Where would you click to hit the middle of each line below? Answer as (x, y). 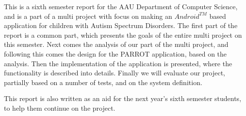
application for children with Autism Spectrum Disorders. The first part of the (121, 25)
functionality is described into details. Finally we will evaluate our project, (115, 73)
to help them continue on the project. (60, 108)
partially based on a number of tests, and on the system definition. (103, 82)
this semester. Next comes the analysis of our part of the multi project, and (116, 44)
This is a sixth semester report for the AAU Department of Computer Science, (121, 6)
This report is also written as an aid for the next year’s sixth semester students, (123, 98)
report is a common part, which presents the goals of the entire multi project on (123, 35)
